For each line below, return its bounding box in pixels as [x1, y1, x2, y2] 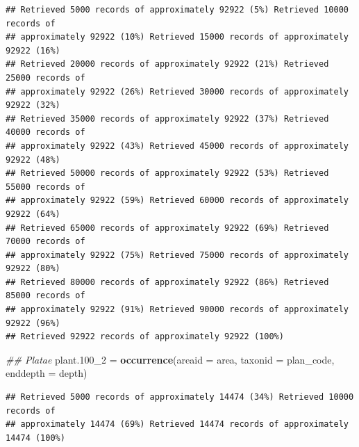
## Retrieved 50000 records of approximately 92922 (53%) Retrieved [6, 168, 329, 179]
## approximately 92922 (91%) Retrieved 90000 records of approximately [6, 304, 349, 315]
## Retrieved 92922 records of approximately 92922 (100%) [6, 332, 284, 342]
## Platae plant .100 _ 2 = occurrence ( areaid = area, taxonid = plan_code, [6, 352, 335, 366]
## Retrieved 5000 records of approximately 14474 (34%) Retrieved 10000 [6, 392, 354, 403]
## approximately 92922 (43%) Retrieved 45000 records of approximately [6, 140, 349, 151]
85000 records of [6, 291, 85, 301]
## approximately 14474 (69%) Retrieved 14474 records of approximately [6, 419, 349, 430]
